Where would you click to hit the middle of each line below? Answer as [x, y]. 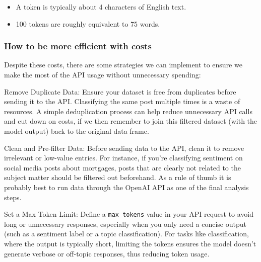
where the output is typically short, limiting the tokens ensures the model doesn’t [130, 243]
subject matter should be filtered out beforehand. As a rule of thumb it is [118, 177]
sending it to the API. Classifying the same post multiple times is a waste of [122, 101]
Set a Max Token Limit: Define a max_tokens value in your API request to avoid [129, 214]
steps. [13, 197]
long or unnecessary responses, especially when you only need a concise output [125, 224]
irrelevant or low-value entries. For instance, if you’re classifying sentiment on [123, 158]
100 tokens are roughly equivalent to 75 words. [88, 23]
